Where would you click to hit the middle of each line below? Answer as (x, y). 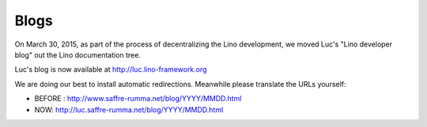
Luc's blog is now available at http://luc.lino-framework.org (111, 69)
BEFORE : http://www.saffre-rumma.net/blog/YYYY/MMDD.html (138, 99)
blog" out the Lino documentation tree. (78, 54)
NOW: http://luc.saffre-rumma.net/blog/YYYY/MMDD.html (129, 110)
